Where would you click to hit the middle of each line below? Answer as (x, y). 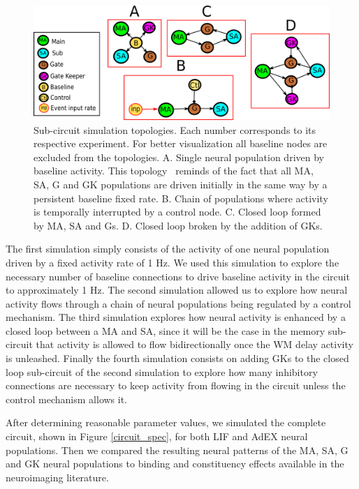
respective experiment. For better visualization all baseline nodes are (181, 143)
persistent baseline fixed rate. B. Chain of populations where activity (181, 198)
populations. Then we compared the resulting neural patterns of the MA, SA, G (177, 450)
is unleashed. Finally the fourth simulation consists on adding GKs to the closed (177, 358)
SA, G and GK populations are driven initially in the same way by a (181, 184)
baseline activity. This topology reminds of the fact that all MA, (174, 171)
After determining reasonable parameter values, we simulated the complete (166, 422)
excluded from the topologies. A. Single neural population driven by (179, 157)
